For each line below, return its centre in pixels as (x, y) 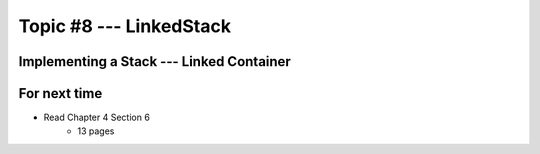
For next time (60, 93)
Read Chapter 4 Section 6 (96, 117)
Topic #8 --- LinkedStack (125, 26)
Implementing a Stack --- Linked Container (155, 61)
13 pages (96, 131)
